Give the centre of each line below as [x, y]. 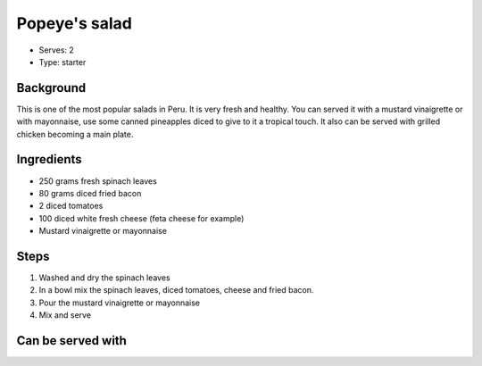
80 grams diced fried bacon [90, 193]
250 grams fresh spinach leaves [98, 181]
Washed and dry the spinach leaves [104, 278]
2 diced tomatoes [71, 206]
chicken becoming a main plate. [75, 134]
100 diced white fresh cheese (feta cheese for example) [141, 218]
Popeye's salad [75, 23]
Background [51, 88]
